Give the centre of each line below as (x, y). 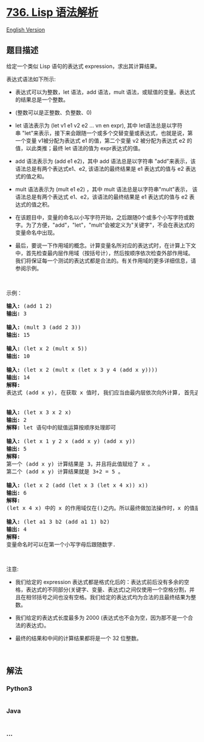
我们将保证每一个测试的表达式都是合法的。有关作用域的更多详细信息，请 (105, 260)
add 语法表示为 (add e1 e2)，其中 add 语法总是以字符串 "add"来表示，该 (105, 161)
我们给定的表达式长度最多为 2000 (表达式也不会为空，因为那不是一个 (101, 617)
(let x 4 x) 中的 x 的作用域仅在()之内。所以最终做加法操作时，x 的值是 (103, 508)
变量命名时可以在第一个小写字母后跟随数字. (61, 544)
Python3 (19, 689)
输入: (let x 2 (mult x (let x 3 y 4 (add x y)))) (82, 369)
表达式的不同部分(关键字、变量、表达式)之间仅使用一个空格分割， (108, 589)
